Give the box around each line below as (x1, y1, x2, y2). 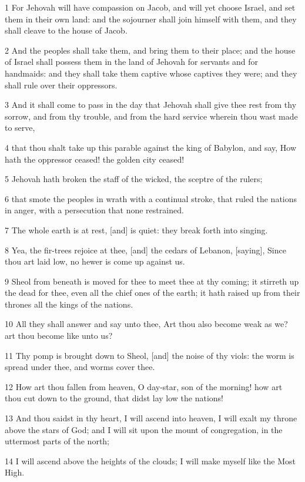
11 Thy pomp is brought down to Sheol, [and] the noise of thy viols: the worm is (5, 349, 294, 361)
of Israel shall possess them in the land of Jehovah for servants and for (5, 55, 259, 68)
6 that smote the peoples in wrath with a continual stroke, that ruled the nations (5, 192, 297, 204)
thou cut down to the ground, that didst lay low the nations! (5, 392, 224, 404)
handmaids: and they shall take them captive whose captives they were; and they (5, 67, 297, 79)
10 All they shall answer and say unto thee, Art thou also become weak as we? (5, 318, 288, 330)
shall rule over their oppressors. (5, 78, 118, 91)
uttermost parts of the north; (5, 435, 110, 447)
